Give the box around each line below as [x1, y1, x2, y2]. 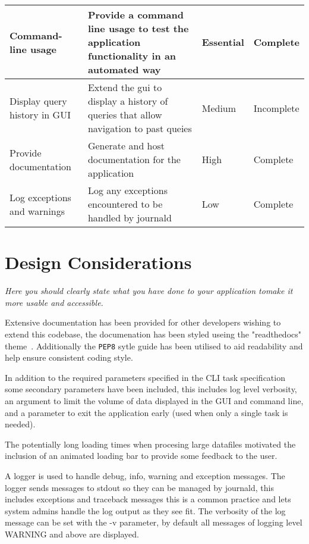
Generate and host [87, 139, 165, 152]
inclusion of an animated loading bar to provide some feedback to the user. [5, 449, 278, 462]
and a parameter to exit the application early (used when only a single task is [5, 406, 288, 418]
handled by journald [87, 211, 172, 224]
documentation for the [87, 152, 181, 166]
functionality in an [87, 49, 176, 62]
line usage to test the [87, 21, 189, 35]
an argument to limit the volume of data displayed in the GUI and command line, [5, 394, 304, 407]
